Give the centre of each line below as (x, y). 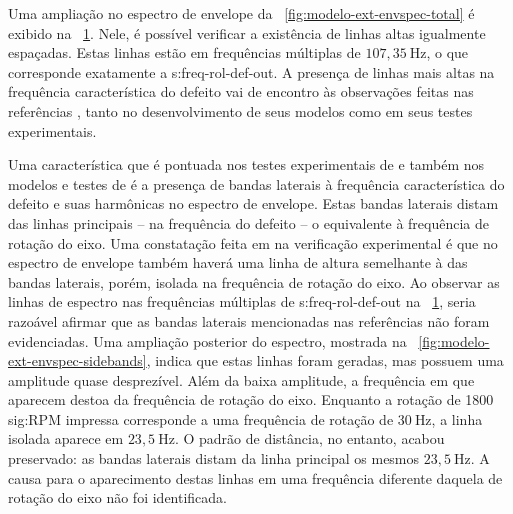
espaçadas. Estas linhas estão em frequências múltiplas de (184, 52)
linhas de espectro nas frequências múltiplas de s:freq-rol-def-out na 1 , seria (242, 301)
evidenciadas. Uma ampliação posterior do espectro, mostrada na (207, 340)
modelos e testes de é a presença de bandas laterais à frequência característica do (256, 183)
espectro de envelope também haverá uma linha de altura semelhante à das (238, 262)
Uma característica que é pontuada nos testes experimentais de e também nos (246, 164)
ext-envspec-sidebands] (77, 360)
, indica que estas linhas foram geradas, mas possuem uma (325, 360)
